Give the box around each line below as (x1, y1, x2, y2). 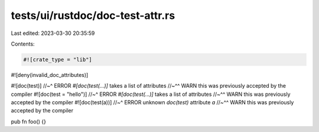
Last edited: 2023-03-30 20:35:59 (11, 30, 95, 37)
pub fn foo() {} (11, 118, 47, 125)
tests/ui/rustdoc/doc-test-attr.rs (11, 9, 175, 22)
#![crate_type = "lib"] (23, 56, 93, 63)
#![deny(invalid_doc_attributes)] (11, 71, 89, 78)
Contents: (11, 40, 35, 47)
